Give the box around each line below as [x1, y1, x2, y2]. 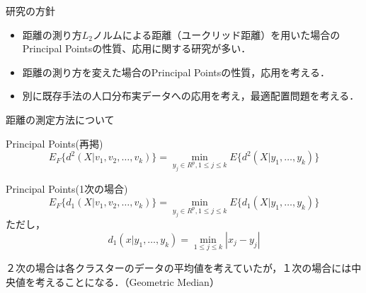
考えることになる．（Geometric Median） [35, 274, 219, 289]
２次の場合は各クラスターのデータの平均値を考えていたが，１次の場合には [6, 261, 352, 275]
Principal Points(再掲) [6, 136, 103, 150]
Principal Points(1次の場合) [6, 181, 128, 196]
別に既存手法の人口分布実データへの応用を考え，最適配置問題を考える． [22, 88, 360, 103]
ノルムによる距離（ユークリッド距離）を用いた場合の [93, 27, 341, 42]
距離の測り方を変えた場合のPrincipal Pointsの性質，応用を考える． [22, 64, 330, 79]
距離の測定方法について [6, 112, 115, 126]
